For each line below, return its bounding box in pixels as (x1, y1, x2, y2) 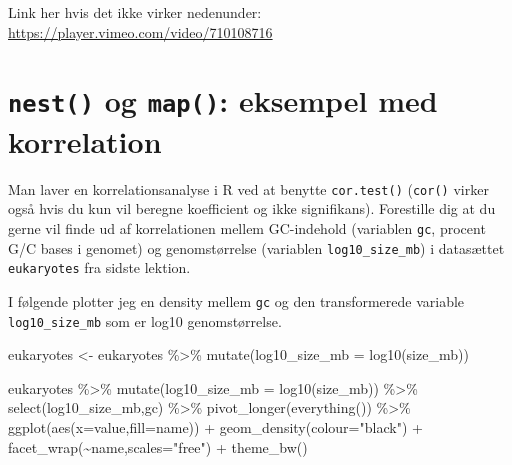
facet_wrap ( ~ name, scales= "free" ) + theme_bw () (8, 436, 308, 457)
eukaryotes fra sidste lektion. (8, 257, 191, 278)
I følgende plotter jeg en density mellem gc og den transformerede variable (8, 290, 465, 311)
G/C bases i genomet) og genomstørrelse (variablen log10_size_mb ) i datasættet (8, 237, 505, 258)
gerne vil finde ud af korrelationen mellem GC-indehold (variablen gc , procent (8, 217, 486, 238)
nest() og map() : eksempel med (8, 80, 438, 121)
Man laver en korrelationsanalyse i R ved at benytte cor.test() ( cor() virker (8, 178, 489, 199)
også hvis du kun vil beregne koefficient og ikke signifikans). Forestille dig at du (8, 198, 496, 219)
